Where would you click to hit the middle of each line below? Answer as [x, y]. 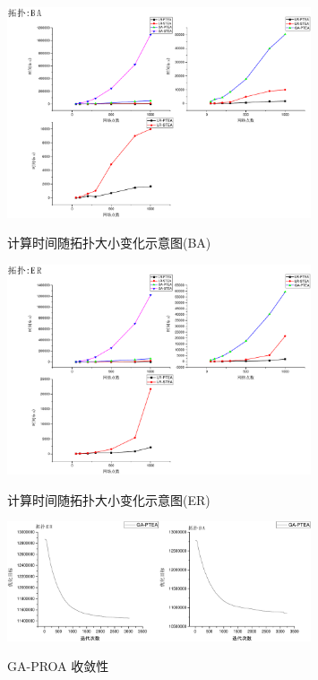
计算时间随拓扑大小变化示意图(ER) [109, 499]
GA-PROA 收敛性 [58, 666]
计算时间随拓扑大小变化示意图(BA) [109, 243]
